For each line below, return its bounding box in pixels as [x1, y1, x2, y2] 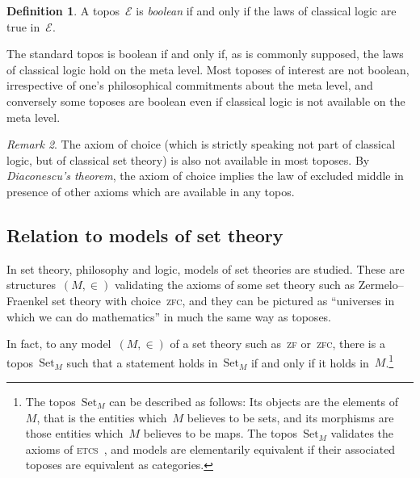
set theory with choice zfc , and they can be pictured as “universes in [52, 291, 395, 308]
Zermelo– [358, 276, 404, 293]
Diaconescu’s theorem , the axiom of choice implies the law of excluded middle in [6, 167, 404, 184]
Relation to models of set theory [6, 222, 283, 247]
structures [6, 276, 56, 293]
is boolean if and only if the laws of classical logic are [136, 2, 397, 19]
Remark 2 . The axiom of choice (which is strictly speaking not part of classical [6, 136, 396, 153]
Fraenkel [6, 291, 48, 308]
